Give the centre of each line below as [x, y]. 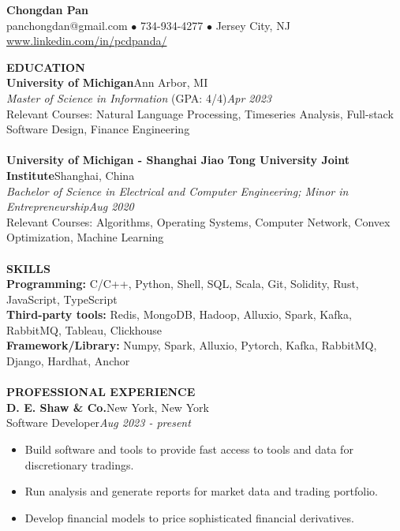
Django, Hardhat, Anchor [68, 361]
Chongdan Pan [48, 9]
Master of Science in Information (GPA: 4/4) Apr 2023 [139, 97]
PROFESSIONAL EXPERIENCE [101, 392]
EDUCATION [46, 67]
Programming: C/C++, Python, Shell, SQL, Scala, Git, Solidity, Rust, [183, 284]
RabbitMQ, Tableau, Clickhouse [84, 329]
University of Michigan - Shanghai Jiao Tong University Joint [178, 160]
